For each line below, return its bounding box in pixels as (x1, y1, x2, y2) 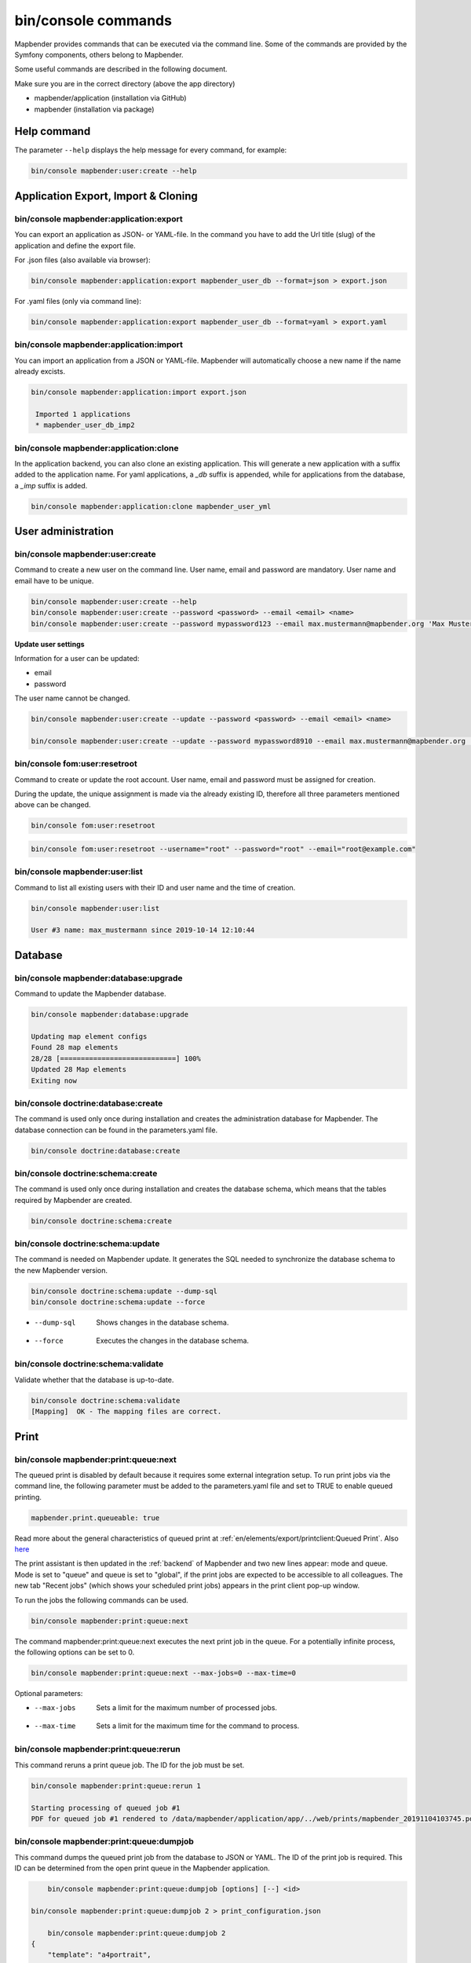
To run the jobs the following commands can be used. (14, 1595, 188, 1605)
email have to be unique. (14, 576, 94, 585)
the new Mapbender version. (14, 1265, 108, 1275)
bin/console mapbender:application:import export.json (31, 387, 246, 397)
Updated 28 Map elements (31, 1065, 127, 1074)
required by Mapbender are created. (14, 1195, 133, 1204)
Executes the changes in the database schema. (96, 1336, 250, 1345)
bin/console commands (14, 12, 173, 29)
